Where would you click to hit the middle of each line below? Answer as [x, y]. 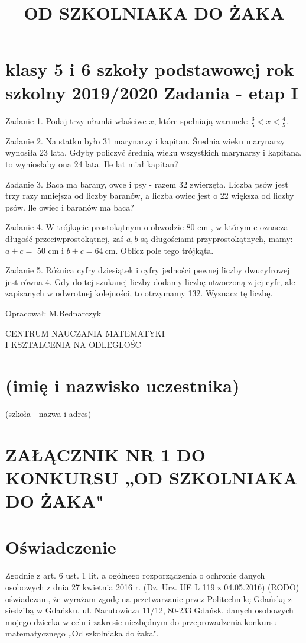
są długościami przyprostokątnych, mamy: [217, 238]
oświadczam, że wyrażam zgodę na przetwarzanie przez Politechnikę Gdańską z [149, 598]
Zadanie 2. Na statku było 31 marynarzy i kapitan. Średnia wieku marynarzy [145, 140]
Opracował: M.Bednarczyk [53, 313]
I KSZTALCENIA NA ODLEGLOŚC [73, 345]
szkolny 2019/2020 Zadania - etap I [152, 92]
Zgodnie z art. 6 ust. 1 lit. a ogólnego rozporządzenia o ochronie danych [135, 575]
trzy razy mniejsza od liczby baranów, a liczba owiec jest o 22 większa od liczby [150, 196]
